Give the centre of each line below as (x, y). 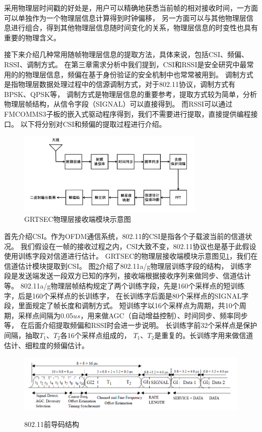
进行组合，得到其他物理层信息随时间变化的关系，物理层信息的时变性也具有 (134, 28)
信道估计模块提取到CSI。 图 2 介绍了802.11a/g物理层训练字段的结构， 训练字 (128, 266)
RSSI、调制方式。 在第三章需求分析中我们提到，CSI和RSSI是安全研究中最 (125, 64)
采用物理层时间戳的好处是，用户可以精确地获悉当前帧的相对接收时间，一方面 (131, 8)
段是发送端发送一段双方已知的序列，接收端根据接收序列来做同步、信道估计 (127, 276)
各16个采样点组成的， (95, 335)
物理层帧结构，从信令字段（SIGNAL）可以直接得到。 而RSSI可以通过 (118, 104)
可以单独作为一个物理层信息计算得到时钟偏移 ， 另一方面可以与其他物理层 (125, 17)
